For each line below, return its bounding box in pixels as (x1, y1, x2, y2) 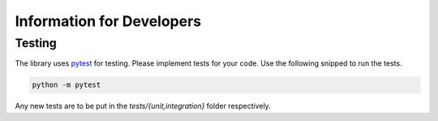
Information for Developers (15, 12, 202, 30)
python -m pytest (32, 80, 101, 89)
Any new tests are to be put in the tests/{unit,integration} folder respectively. (15, 102, 271, 111)
